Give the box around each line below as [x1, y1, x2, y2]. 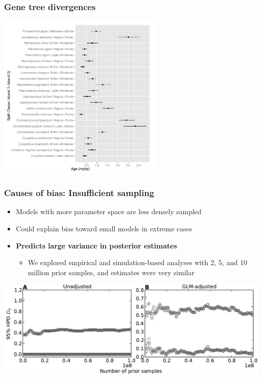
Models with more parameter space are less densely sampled [16, 206, 202, 217]
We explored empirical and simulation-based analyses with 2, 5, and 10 [28, 257, 247, 268]
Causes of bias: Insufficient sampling [4, 186, 154, 199]
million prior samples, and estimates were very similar [28, 267, 194, 277]
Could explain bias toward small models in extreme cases [16, 223, 192, 233]
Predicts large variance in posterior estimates [16, 240, 177, 250]
